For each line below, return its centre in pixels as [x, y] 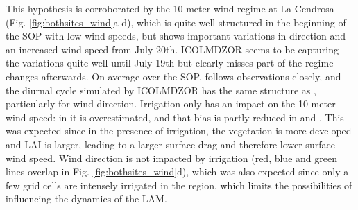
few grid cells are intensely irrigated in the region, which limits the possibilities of [179, 185]
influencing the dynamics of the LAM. [86, 199]
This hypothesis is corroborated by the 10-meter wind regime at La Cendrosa [170, 8]
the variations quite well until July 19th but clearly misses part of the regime [170, 63]
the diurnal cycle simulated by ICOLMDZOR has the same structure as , [161, 90]
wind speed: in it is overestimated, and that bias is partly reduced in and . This [175, 117]
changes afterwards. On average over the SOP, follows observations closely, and [173, 76]
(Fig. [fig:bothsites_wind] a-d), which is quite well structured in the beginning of [176, 22]
